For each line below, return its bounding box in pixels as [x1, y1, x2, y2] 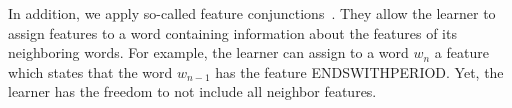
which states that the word [8, 61, 173, 82]
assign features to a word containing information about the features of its [8, 22, 457, 43]
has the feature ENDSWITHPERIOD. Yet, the [215, 61, 504, 82]
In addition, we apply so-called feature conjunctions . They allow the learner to [8, 3, 496, 23]
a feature [434, 42, 489, 63]
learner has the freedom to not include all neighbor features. [8, 81, 377, 102]
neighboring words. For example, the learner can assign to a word [8, 42, 409, 63]
